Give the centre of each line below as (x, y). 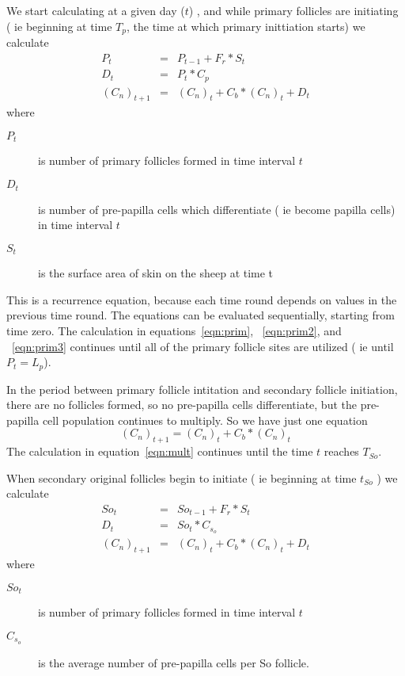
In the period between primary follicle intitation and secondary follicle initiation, (202, 389)
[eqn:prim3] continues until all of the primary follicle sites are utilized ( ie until (203, 346)
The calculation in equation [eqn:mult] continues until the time (160, 451)
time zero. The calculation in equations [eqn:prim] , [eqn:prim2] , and (174, 330)
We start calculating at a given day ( (96, 10)
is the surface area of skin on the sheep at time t (156, 273)
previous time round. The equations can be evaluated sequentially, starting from (201, 315)
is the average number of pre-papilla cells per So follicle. (174, 662)
